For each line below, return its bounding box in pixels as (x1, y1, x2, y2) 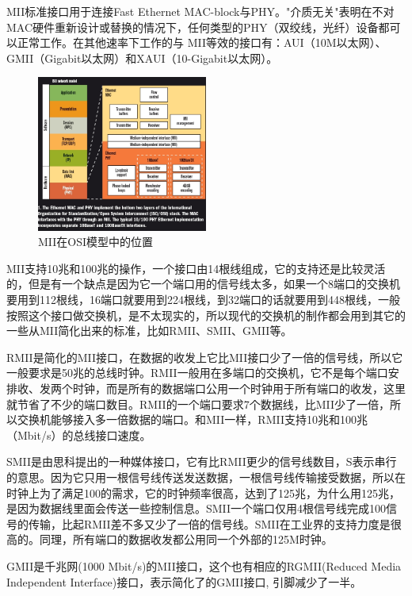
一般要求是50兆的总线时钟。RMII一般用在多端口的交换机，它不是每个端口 (6, 364, 388, 381)
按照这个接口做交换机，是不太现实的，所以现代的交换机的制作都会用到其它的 (6, 306, 406, 323)
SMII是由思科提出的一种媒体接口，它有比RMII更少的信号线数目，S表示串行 (6, 453, 397, 470)
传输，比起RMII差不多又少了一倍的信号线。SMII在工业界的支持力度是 (28, 515, 391, 532)
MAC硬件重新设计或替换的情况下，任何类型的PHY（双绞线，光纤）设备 (6, 18, 379, 35)
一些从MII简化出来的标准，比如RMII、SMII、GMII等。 (6, 322, 292, 339)
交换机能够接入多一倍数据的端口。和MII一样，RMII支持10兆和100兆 (17, 411, 368, 428)
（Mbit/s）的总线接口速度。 (6, 426, 151, 443)
